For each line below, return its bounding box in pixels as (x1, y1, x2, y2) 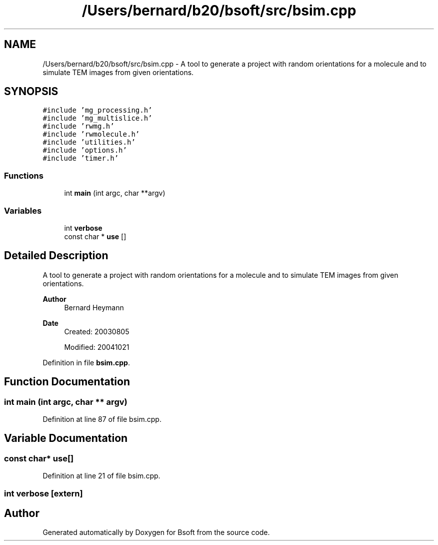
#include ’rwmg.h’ (42, 122, 114, 131)
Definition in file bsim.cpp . (42, 358, 130, 367)
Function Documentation (4, 375, 130, 388)
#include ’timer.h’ (42, 154, 119, 163)
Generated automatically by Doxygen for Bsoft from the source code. (42, 528, 270, 537)
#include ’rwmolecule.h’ (42, 130, 140, 139)
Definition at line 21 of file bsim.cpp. (42, 471, 160, 480)
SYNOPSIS (4, 85, 58, 98)
